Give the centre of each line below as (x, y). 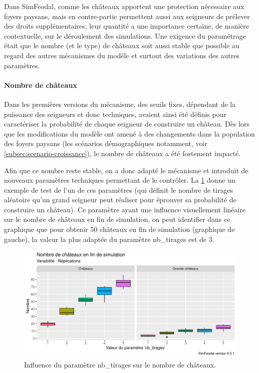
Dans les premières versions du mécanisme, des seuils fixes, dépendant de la (120, 104)
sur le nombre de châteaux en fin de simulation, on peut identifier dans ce (117, 219)
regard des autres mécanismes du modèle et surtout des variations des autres (122, 55)
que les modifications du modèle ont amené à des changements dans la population (129, 133)
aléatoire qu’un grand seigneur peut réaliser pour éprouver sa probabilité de (120, 200)
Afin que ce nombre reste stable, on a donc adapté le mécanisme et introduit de (126, 170)
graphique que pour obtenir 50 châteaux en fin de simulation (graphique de (119, 229)
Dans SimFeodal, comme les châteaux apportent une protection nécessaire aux (124, 6)
